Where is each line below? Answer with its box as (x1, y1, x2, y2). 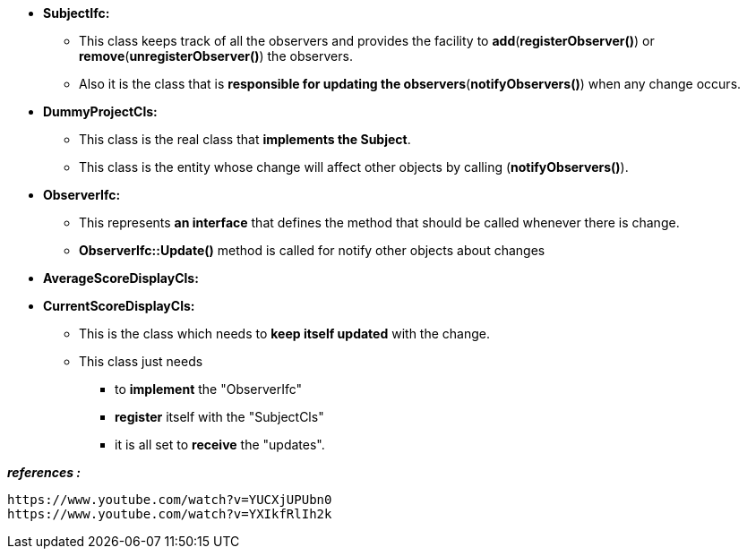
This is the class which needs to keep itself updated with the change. (79, 326, 490, 341)
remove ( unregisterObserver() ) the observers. (79, 48, 353, 64)
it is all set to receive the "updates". (115, 437, 325, 452)
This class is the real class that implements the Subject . (79, 132, 411, 147)
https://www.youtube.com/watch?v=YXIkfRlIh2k (7, 507, 332, 521)
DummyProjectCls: (43, 104, 158, 119)
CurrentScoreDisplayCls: (43, 298, 195, 313)
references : (7, 465, 81, 480)
